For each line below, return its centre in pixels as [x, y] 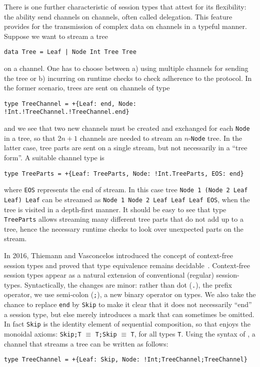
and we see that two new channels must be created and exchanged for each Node [127, 128]
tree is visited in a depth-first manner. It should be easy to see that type [115, 209]
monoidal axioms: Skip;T [43, 334]
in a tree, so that [30, 138]
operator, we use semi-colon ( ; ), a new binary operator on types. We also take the [130, 294]
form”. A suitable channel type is [54, 158]
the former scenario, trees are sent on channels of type [87, 88]
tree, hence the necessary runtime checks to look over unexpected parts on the [124, 228]
